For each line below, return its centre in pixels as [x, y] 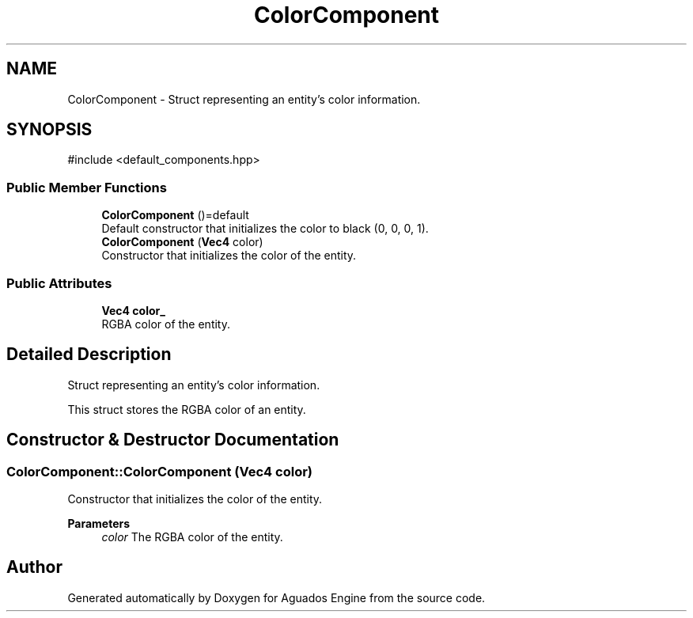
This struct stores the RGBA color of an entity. [187, 409]
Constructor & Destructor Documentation [173, 440]
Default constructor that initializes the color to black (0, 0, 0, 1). [265, 229]
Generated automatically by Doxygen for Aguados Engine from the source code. [276, 597]
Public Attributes [59, 283]
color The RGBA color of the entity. [192, 537]
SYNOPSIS [49, 130]
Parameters [99, 523]
